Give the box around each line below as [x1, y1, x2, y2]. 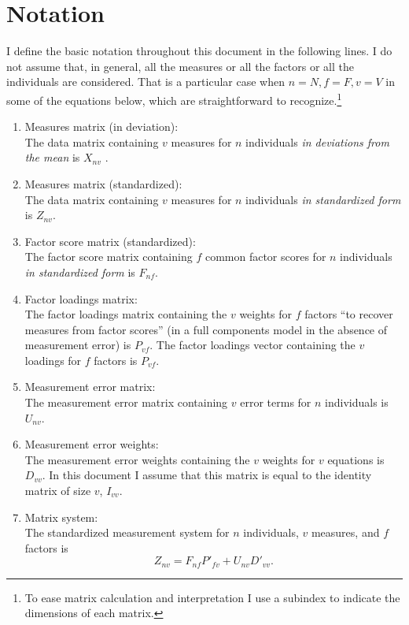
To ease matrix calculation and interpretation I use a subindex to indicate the [24, 589, 400, 605]
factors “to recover [304, 306, 393, 322]
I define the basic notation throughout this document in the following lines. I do [6, 43, 392, 59]
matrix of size [24, 482, 91, 499]
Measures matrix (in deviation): [24, 118, 179, 135]
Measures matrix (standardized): [24, 175, 182, 192]
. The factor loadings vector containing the [149, 337, 356, 353]
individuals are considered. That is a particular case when [6, 73, 285, 90]
